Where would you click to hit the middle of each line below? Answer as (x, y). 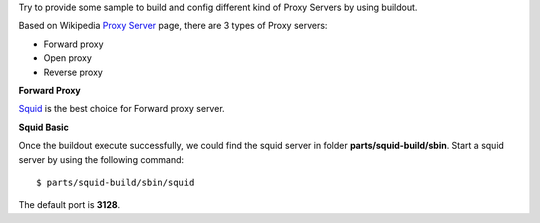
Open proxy (67, 58)
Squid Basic (43, 127)
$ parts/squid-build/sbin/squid (115, 182)
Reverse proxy (73, 72)
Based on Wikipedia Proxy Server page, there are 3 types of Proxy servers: (173, 26)
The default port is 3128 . (69, 205)
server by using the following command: (101, 159)
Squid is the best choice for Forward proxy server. (121, 109)
